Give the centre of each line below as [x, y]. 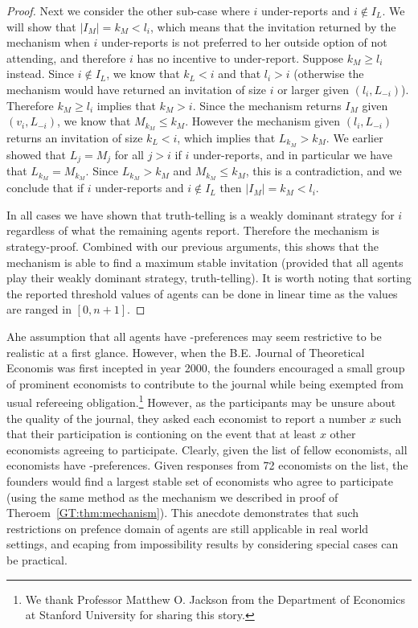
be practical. [37, 559]
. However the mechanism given [263, 121]
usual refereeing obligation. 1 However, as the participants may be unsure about [201, 401]
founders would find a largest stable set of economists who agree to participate [200, 480]
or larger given [313, 89]
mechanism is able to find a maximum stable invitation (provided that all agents [205, 262]
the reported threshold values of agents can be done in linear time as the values [202, 293]
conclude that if [45, 188]
